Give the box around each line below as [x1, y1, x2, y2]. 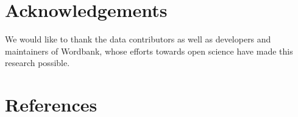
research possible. [5, 56, 70, 69]
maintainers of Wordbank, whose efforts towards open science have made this [5, 44, 293, 57]
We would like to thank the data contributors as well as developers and [5, 33, 271, 45]
